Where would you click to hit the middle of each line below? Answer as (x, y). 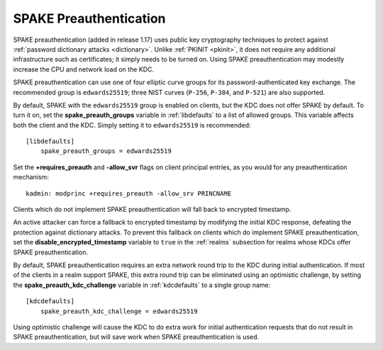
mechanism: (31, 177)
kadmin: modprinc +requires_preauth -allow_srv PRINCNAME (129, 193)
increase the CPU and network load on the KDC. (84, 69)
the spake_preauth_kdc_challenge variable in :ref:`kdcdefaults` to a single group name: (142, 285)
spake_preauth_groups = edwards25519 (106, 151)
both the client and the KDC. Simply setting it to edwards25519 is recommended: (132, 125)
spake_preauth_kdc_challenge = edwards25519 (119, 311)
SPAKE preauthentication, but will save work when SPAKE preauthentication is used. (136, 337)
